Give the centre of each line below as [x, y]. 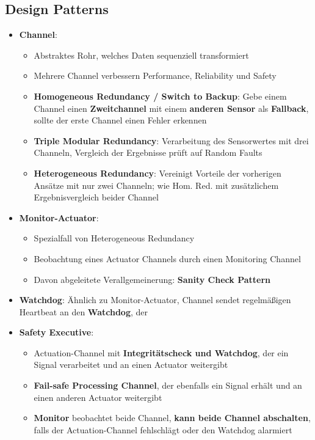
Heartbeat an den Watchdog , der [83, 311]
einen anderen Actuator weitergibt [98, 397]
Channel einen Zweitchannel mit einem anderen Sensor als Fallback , [171, 108]
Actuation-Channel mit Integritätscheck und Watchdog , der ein [161, 352]
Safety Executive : [56, 332]
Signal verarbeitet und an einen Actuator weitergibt [131, 365]
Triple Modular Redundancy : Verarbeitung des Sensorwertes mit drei [171, 140]
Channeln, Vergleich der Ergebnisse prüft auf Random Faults [148, 152]
